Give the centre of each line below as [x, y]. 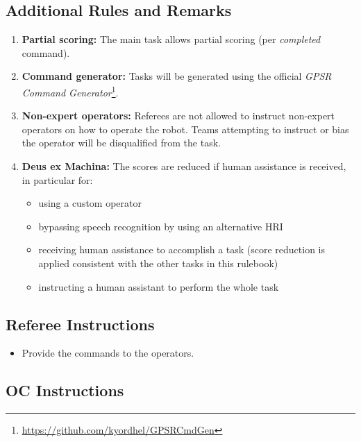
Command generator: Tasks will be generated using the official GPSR [177, 76]
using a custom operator [90, 203]
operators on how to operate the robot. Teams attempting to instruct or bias [185, 129]
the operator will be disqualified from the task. [121, 143]
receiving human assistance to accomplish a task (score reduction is [182, 249]
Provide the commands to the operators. [108, 353]
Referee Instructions [80, 324]
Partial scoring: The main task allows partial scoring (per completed [171, 39]
